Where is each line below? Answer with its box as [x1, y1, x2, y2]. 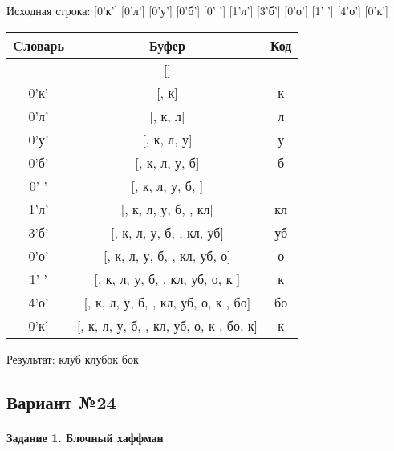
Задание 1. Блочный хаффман [6, 429, 164, 445]
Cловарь [13, 35, 64, 55]
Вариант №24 [6, 389, 116, 414]
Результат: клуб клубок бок [6, 350, 139, 367]
